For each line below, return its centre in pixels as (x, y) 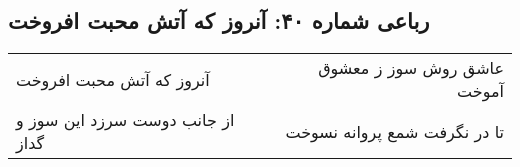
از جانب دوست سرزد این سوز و (125, 120)
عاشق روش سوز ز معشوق (411, 68)
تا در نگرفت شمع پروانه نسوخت (394, 131)
